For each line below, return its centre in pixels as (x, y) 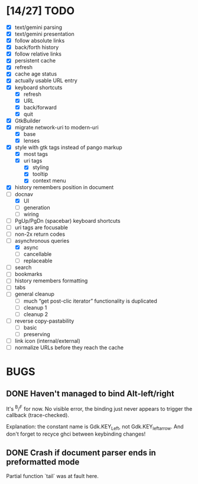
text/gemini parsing (38, 27)
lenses (32, 141)
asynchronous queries (42, 241)
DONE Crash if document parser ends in (81, 452)
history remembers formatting (51, 281)
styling (40, 167)
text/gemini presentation (45, 34)
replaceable (38, 261)
